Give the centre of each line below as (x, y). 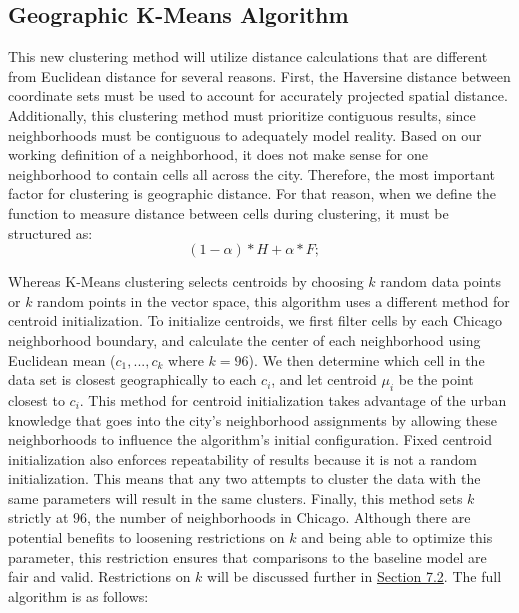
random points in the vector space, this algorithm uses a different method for (273, 300)
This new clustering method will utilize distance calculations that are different (248, 56)
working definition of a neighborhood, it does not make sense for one (218, 154)
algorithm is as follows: (78, 595)
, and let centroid (324, 379)
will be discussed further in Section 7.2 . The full (354, 576)
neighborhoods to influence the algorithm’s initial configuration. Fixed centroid (250, 439)
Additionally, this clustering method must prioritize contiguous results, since (242, 114)
